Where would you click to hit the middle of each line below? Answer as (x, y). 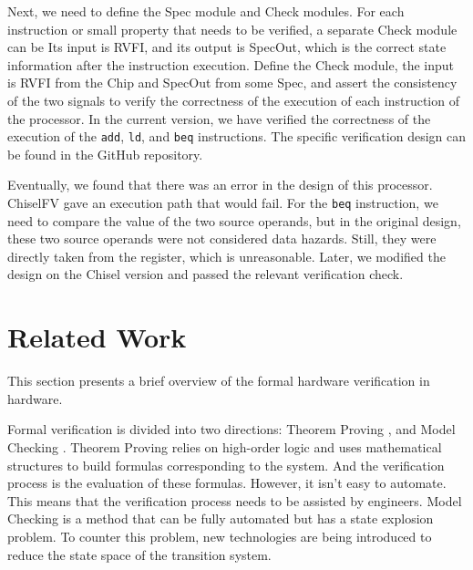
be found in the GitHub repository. (105, 154)
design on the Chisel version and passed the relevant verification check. (206, 274)
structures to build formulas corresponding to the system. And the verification (226, 465)
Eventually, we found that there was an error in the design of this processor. (220, 185)
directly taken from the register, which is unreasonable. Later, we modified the (226, 256)
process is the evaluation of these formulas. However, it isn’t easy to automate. (227, 483)
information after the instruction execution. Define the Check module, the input (231, 64)
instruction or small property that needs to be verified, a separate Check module (232, 29)
